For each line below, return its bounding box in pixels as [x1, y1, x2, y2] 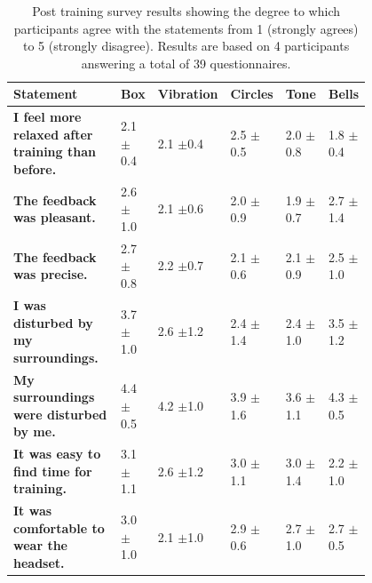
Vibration [157, 84, 218, 103]
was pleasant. [13, 208, 96, 227]
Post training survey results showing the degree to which [32, 2, 341, 20]
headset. [13, 553, 65, 571]
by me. [13, 422, 56, 441]
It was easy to [13, 444, 101, 463]
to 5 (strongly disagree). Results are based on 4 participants [23, 36, 350, 55]
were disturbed [13, 404, 107, 423]
